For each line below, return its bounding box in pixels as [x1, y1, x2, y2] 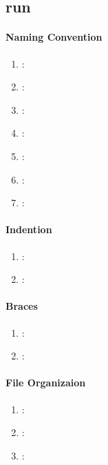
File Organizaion [6, 375, 86, 390]
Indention [6, 222, 52, 237]
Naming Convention [6, 30, 102, 44]
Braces [6, 299, 38, 313]
